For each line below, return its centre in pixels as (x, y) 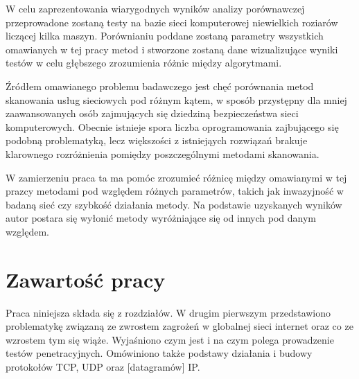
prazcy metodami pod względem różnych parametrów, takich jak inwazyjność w (175, 191)
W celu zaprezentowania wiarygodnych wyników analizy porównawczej (155, 8)
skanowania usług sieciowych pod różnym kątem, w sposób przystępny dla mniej (176, 99)
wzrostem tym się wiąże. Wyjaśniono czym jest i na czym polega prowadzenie (170, 339)
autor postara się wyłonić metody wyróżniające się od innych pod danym (161, 218)
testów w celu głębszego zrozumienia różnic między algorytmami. (144, 63)
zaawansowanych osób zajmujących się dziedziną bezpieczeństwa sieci (152, 113)
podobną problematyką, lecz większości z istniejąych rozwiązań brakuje (157, 140)
